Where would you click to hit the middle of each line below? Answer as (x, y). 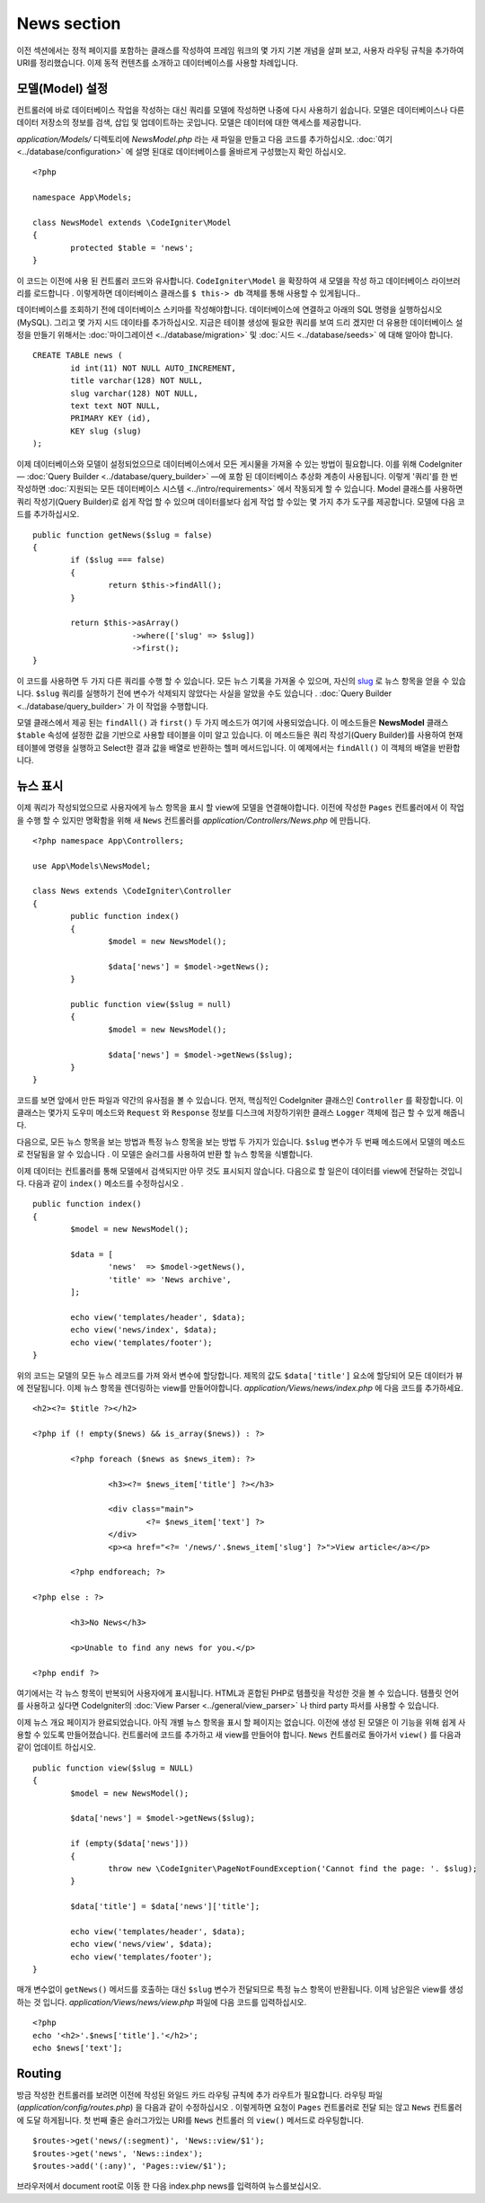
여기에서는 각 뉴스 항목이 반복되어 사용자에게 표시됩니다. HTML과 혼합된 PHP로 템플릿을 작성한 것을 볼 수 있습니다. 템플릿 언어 (238, 1693)
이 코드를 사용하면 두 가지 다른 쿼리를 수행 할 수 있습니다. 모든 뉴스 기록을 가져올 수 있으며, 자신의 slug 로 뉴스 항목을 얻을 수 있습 (241, 681)
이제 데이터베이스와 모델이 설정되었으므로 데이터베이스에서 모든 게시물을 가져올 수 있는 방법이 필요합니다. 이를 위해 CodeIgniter (239, 464)
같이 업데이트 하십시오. (56, 1747)
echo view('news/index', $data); (144, 1330)
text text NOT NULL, (115, 406)
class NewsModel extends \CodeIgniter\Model (132, 222)
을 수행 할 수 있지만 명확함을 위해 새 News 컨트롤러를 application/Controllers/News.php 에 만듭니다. (194, 820)
